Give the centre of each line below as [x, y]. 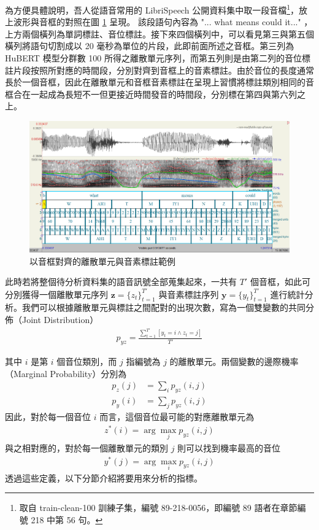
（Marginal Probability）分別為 [66, 373]
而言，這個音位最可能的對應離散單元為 [177, 417]
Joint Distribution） [60, 319]
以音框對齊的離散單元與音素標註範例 [102, 261]
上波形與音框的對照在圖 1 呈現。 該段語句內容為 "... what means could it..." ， [159, 22]
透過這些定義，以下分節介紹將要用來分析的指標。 [104, 477]
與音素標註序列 [189, 294]
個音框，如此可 [280, 282]
